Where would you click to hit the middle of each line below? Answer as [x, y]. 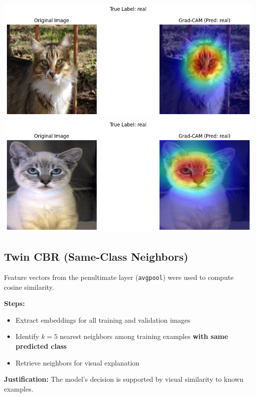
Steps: [15, 303]
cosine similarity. [29, 287]
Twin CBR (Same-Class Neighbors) [96, 257]
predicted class [41, 346]
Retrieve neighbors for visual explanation [78, 362]
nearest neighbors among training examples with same [144, 336]
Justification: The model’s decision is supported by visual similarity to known [124, 379]
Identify [27, 336]
